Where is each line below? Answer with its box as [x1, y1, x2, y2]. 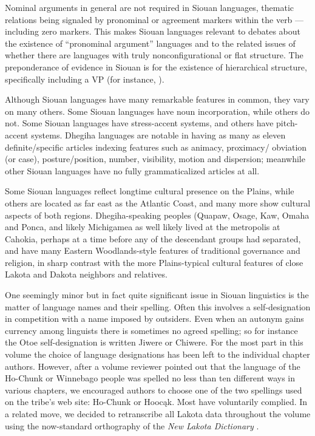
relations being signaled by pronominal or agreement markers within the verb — [5, 13, 304, 26]
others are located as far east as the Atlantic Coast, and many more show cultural [5, 196, 311, 209]
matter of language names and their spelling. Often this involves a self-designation [5, 300, 311, 313]
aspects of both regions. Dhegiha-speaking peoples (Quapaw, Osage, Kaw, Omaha [5, 208, 310, 221]
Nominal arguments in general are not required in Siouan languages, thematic [5, 1, 294, 13]
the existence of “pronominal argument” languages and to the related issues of [5, 36, 296, 49]
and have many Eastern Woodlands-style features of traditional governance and [5, 244, 300, 257]
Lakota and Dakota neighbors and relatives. [5, 268, 168, 281]
